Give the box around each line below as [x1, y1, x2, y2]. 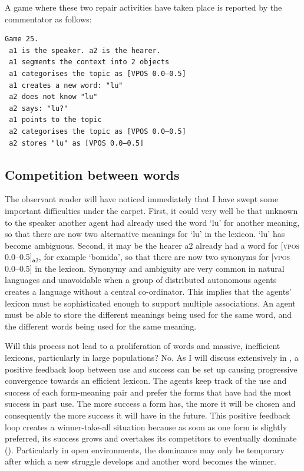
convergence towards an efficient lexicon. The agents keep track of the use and [5, 374, 287, 387]
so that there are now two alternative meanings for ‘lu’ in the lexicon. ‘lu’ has [5, 228, 285, 240]
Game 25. [5, 35, 39, 44]
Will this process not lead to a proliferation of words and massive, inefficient [5, 340, 280, 352]
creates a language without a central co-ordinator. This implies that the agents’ [5, 285, 292, 298]
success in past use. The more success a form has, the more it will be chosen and [5, 397, 296, 410]
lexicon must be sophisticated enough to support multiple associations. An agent [5, 297, 296, 309]
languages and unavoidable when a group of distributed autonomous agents [5, 274, 277, 286]
